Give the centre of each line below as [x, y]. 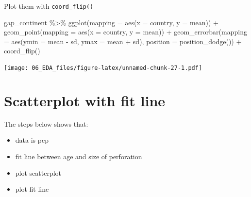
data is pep [32, 140]
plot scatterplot [38, 172]
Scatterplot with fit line [85, 100]
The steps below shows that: [46, 123]
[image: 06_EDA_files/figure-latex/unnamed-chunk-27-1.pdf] [103, 68]
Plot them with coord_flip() [49, 6]
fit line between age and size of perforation [79, 156]
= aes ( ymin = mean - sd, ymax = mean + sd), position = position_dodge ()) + [123, 41]
